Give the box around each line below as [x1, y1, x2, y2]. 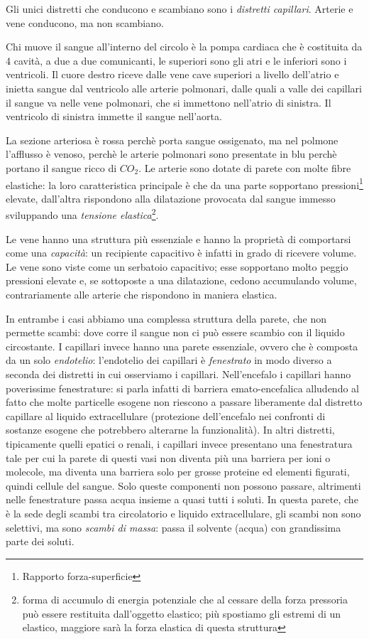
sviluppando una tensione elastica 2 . [6, 205, 159, 222]
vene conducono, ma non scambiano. [6, 15, 164, 30]
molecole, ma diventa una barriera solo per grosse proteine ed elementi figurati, [6, 464, 350, 479]
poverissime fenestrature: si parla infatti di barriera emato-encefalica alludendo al [6, 380, 359, 395]
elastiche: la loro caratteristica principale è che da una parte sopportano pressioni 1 [6, 175, 363, 192]
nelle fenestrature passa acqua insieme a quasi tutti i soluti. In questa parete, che [6, 492, 358, 507]
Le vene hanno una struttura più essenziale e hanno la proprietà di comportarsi [6, 231, 351, 246]
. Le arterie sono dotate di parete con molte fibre [138, 160, 351, 175]
